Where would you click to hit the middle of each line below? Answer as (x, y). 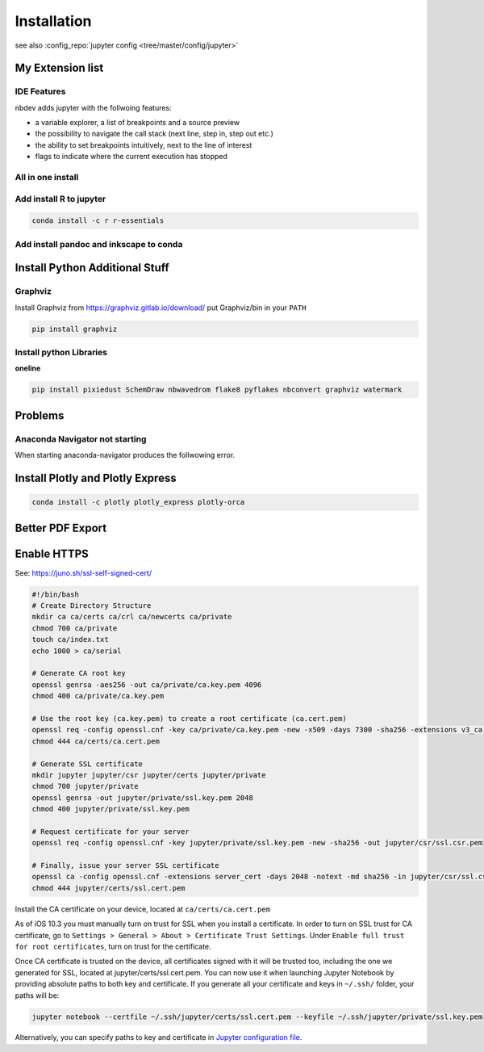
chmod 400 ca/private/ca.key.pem (98, 696)
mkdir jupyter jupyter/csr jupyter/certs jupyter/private (149, 775)
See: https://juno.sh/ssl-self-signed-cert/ (83, 572)
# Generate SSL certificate (87, 764)
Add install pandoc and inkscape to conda (99, 244)
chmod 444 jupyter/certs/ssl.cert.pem (108, 888)
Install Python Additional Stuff (92, 268)
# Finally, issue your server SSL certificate (125, 865)
